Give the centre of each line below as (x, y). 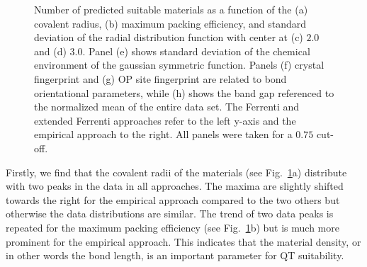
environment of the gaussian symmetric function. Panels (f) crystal (179, 65)
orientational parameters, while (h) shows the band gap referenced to (184, 92)
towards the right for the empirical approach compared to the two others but (173, 199)
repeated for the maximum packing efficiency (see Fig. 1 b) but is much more (173, 227)
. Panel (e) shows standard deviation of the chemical (196, 51)
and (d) (50, 51)
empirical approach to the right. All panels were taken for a (163, 134)
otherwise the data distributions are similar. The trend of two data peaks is (170, 214)
